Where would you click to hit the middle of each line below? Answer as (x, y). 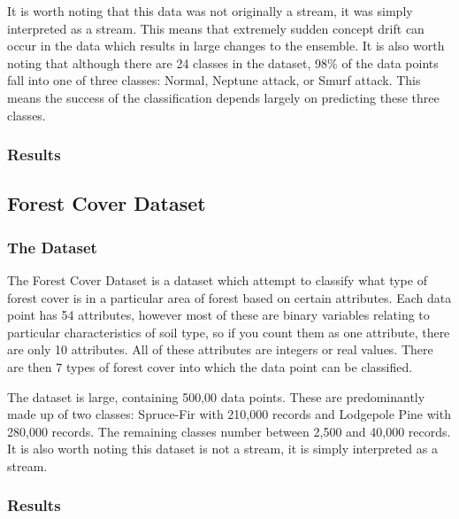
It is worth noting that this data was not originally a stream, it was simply (210, 11)
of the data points (390, 62)
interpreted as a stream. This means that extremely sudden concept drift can (216, 28)
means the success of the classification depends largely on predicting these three (223, 97)
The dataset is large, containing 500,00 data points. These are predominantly (216, 396)
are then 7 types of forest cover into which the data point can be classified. (210, 366)
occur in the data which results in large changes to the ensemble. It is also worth (226, 46)
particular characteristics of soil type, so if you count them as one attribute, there (229, 332)
